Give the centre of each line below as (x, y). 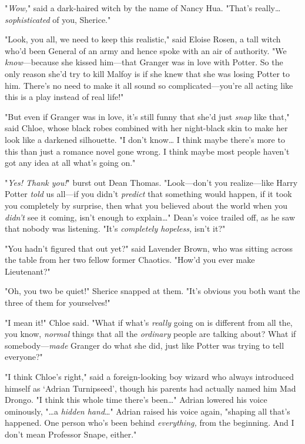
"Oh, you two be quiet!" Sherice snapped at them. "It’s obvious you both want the (152, 291)
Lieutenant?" (28, 271)
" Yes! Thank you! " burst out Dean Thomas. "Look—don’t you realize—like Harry (151, 182)
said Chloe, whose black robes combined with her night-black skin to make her (146, 128)
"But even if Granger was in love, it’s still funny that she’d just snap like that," (147, 116)
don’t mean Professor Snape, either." (71, 434)
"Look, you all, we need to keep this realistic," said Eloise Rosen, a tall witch (143, 39)
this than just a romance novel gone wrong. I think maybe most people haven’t (147, 151)
